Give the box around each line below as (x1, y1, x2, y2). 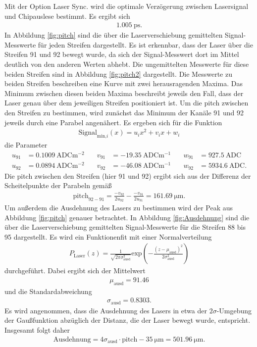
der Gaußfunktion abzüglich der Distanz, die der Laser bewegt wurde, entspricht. (4, 315, 251, 325)
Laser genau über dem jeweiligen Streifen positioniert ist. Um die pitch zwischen (4, 98, 249, 108)
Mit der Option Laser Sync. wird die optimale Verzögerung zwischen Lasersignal (4, 1, 249, 11)
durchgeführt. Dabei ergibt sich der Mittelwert (4, 265, 146, 276)
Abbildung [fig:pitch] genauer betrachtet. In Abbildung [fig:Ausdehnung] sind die (4, 212, 250, 222)
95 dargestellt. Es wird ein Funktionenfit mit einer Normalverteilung (4, 231, 212, 242)
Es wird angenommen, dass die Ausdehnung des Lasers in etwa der (4, 305, 207, 315)
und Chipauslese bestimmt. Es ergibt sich (4, 10, 130, 21)
